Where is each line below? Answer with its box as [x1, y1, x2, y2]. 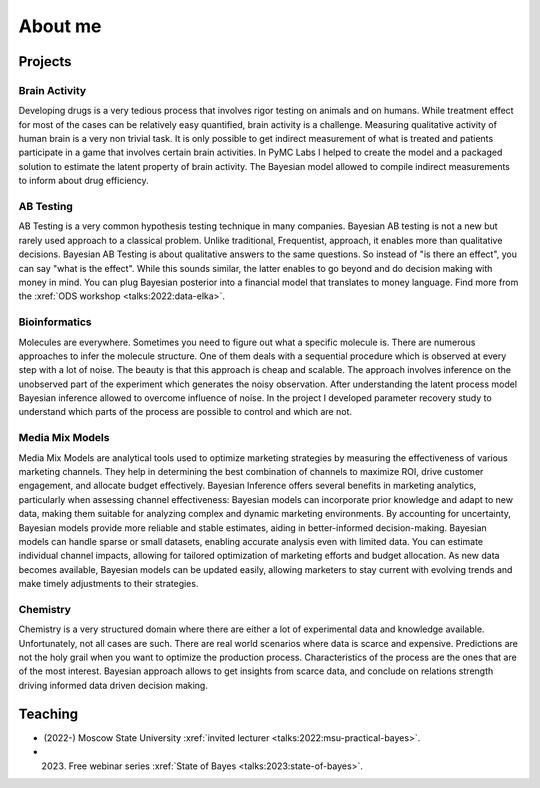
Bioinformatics [18, 315, 92, 329]
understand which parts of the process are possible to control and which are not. [18, 406, 352, 418]
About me [18, 15, 102, 37]
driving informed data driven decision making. [18, 679, 209, 691]
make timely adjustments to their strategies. [18, 578, 199, 590]
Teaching [18, 705, 79, 722]
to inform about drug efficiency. [18, 175, 149, 187]
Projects [18, 53, 72, 70]
